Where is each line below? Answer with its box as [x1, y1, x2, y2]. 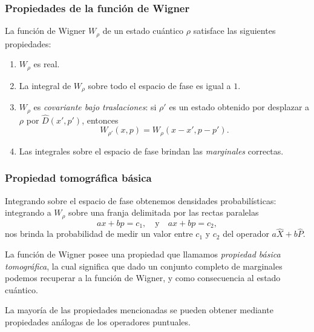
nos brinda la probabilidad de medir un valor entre [5, 227, 193, 240]
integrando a [5, 206, 51, 219]
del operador [223, 227, 269, 240]
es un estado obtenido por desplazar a [169, 101, 310, 113]
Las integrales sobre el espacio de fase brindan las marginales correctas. [19, 144, 284, 157]
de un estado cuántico [102, 24, 184, 37]
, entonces [82, 113, 119, 126]
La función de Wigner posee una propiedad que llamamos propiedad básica [5, 248, 281, 261]
